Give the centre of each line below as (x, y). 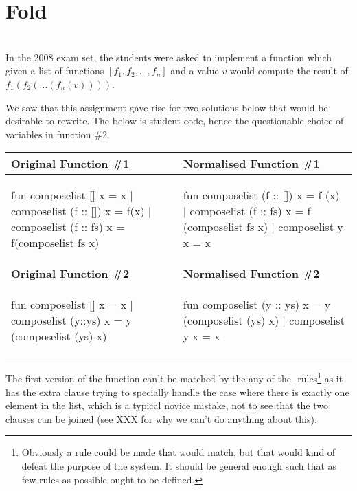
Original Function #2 (70, 274)
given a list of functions (55, 70)
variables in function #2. (58, 134)
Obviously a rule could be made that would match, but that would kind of (178, 452)
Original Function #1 (70, 164)
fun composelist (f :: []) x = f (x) (261, 195)
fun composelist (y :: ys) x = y (257, 305)
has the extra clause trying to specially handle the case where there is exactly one (177, 392)
